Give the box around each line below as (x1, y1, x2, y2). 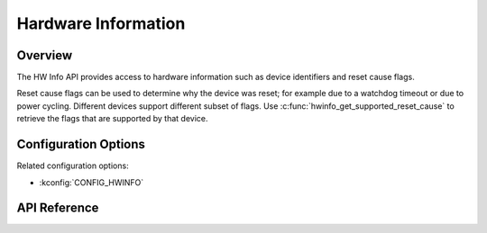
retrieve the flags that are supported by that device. (16, 113, 208, 124)
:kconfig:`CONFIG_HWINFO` (39, 176, 144, 188)
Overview (16, 48, 73, 63)
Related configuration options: (16, 160, 130, 171)
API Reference (16, 201, 99, 216)
